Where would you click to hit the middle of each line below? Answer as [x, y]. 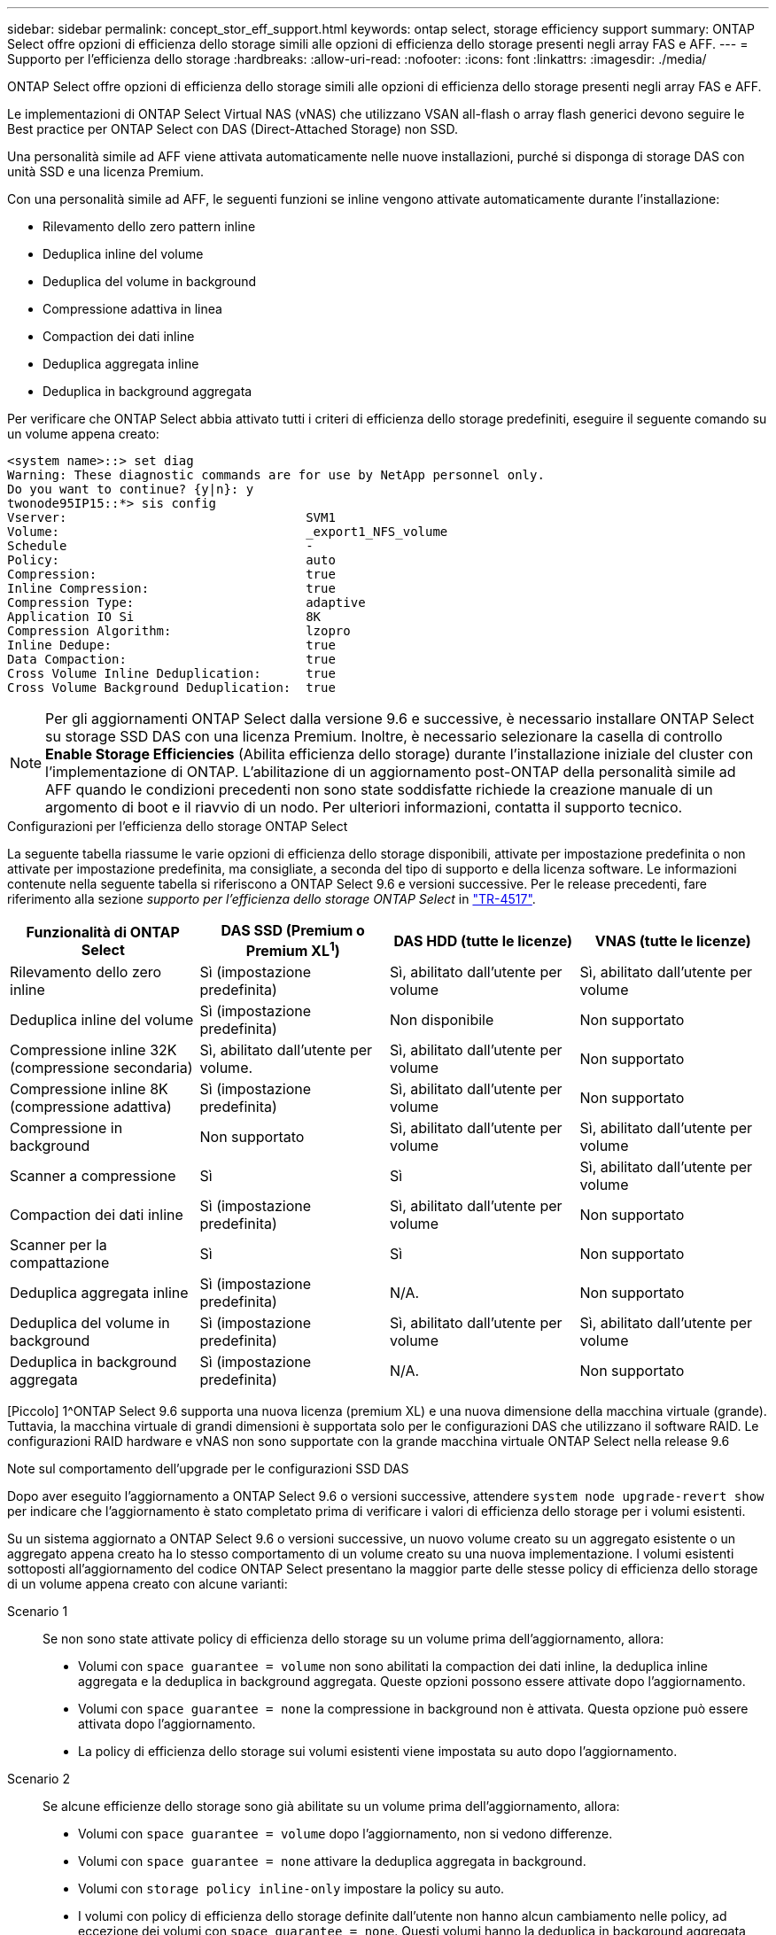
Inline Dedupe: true [171, 645]
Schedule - [160, 546]
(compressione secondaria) [101, 1068]
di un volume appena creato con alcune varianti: [147, 1584]
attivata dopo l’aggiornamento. [167, 1724]
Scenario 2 [39, 1779]
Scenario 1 [38, 1612]
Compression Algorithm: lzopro [179, 631]
